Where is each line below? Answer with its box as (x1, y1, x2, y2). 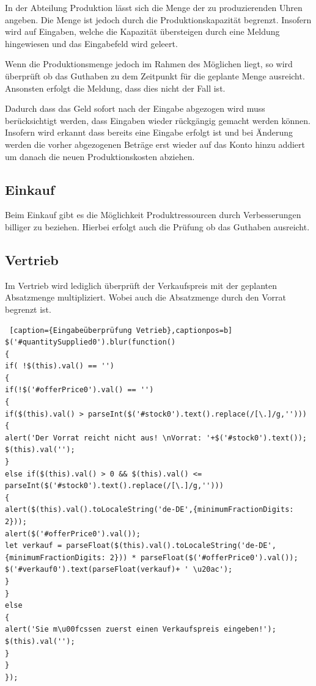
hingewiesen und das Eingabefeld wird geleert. (5, 37, 178, 49)
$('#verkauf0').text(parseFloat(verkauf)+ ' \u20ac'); (5, 565, 233, 574)
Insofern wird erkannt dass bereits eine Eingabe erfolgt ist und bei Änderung (5, 126, 293, 139)
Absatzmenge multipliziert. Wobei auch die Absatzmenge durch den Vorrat (5, 291, 286, 304)
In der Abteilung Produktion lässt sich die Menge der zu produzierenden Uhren (5, 1, 303, 13)
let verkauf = (5, 541, 62, 550)
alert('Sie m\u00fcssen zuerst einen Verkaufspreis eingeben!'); (5, 625, 276, 634)
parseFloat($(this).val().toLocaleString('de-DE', (66, 541, 276, 550)
